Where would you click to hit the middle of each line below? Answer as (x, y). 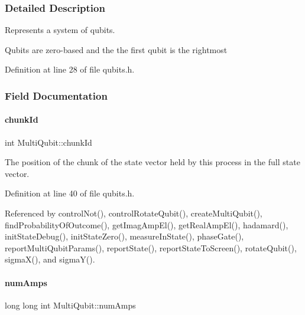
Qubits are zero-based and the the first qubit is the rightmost (116, 49)
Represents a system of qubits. (60, 30)
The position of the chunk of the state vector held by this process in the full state (152, 162)
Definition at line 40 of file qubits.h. (70, 193)
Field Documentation (56, 95)
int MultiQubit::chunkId (48, 142)
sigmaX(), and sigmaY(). (50, 259)
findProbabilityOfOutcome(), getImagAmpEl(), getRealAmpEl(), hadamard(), (147, 224)
